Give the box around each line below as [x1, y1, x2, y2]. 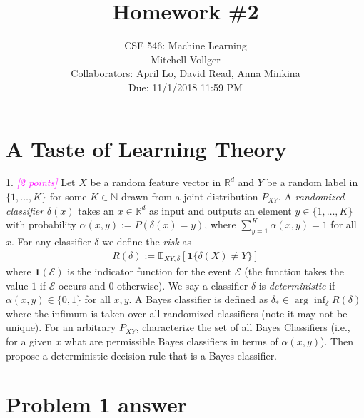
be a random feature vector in [90, 175, 221, 190]
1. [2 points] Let [6, 175, 76, 190]
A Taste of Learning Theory [6, 133, 287, 163]
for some [49, 189, 87, 204]
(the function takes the [244, 264, 344, 279]
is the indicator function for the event [67, 264, 232, 279]
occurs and [58, 277, 106, 292]
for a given [6, 334, 52, 349]
